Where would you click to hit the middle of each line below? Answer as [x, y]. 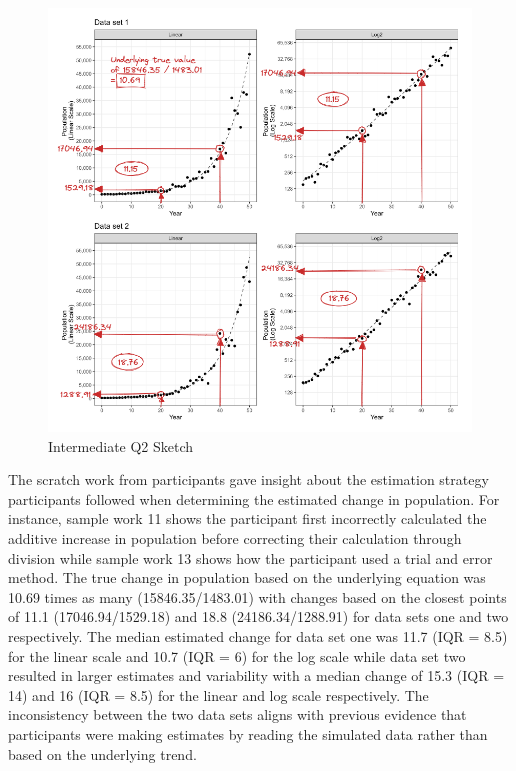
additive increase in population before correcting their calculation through [235, 537]
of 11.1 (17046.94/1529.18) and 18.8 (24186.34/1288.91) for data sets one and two [258, 616]
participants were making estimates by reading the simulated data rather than [248, 733]
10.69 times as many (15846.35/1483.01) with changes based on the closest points [257, 596]
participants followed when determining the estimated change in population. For [254, 498]
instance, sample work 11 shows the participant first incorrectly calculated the [247, 518]
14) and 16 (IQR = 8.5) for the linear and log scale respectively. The [218, 694]
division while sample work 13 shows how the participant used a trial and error [250, 557]
